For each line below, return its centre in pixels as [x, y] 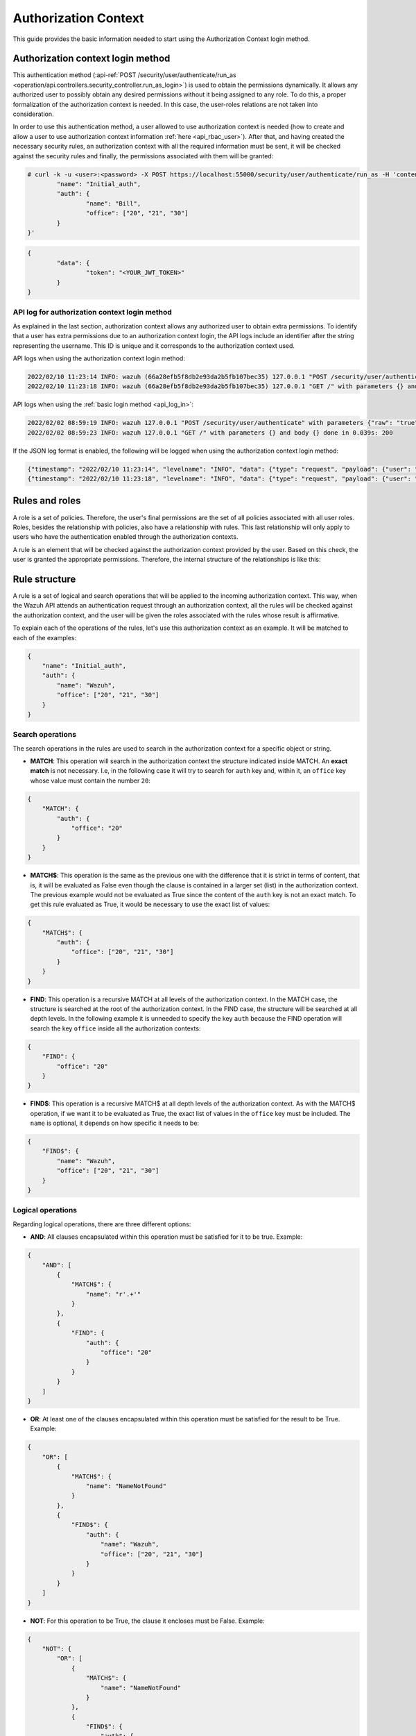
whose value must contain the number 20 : [90, 781]
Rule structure [44, 579]
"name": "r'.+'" [113, 1294]
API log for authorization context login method [93, 312]
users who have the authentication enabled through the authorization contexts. [125, 537]
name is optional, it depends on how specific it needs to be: [115, 1123]
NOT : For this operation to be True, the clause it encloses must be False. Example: [147, 1621]
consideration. [33, 114]
